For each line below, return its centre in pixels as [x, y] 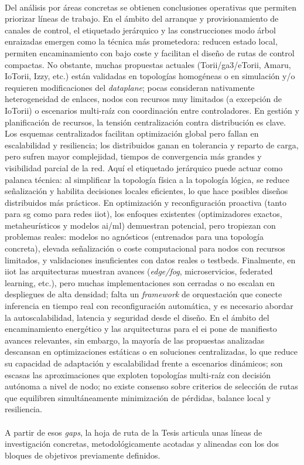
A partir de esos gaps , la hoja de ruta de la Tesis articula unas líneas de [134, 432]
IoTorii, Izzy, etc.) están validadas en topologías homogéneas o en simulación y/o [150, 76]
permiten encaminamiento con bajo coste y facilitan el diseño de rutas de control [150, 52]
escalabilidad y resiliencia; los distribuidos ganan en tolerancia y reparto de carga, [152, 145]
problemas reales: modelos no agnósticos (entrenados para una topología [134, 237]
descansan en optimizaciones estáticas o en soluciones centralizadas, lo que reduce [151, 352]
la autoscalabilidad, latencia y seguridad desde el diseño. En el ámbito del [137, 317]
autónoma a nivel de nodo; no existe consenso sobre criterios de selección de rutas [151, 386]
